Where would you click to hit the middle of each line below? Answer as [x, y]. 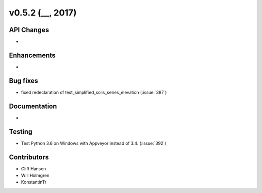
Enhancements [32, 55]
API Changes [29, 30]
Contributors [29, 157]
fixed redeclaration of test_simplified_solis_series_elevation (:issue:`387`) [94, 92]
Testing [21, 132]
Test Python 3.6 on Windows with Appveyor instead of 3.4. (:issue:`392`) [94, 143]
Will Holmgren [35, 175]
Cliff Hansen [33, 169]
